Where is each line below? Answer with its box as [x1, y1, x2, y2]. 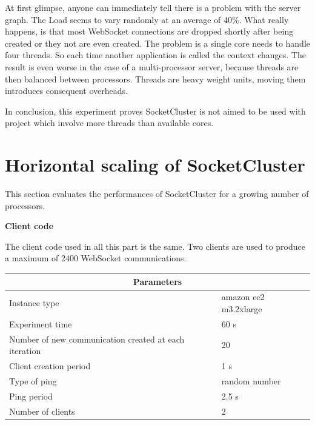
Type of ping [9, 374, 57, 387]
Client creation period [9, 360, 91, 372]
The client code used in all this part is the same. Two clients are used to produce [5, 239, 305, 252]
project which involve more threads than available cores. [5, 116, 214, 129]
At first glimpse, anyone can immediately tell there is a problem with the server [5, 1, 301, 13]
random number [221, 374, 281, 387]
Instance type [9, 296, 59, 309]
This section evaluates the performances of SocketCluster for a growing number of [5, 187, 309, 200]
